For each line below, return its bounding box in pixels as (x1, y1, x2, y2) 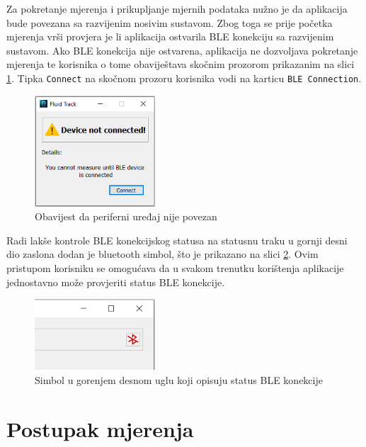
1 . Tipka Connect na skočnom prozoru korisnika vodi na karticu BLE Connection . (6, 70, 362, 85)
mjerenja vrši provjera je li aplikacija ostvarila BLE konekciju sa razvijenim (6, 29, 334, 44)
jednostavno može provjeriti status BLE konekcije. (6, 274, 225, 289)
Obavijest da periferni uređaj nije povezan (35, 209, 217, 224)
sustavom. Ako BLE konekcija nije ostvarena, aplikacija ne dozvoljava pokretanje (6, 43, 358, 57)
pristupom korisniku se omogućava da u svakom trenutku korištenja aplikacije (6, 260, 344, 275)
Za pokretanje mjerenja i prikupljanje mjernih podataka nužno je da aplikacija (6, 1, 348, 16)
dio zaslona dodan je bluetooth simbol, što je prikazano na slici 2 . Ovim (6, 247, 319, 261)
